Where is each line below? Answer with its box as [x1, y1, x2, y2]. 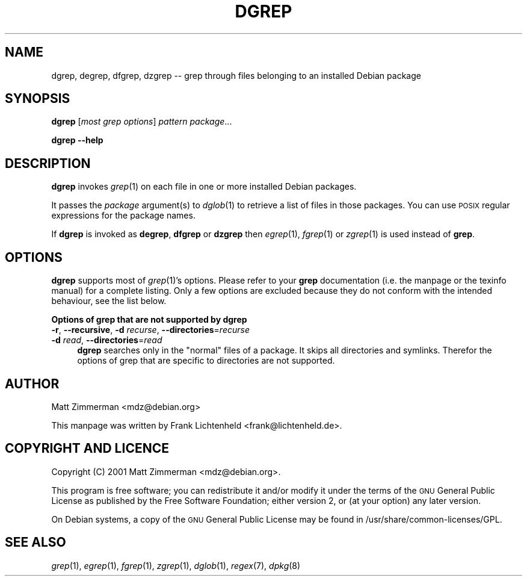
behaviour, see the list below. [51, 296, 167, 306]
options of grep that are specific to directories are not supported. [77, 355, 335, 366]
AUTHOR [5, 376, 60, 391]
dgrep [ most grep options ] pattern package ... [51, 116, 232, 127]
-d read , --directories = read [51, 335, 162, 346]
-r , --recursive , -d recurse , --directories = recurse [51, 325, 250, 335]
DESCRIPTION [5, 155, 91, 171]
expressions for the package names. [51, 210, 196, 221]
